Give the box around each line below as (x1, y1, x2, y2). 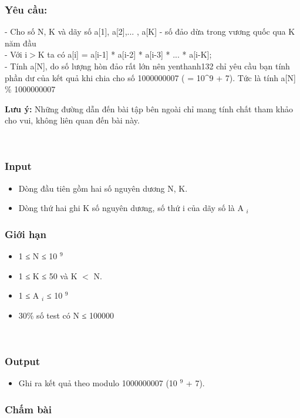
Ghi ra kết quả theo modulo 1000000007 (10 (18, 377, 177, 389)
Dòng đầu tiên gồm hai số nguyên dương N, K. (18, 182, 188, 194)
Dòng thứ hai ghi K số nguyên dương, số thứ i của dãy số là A (18, 202, 244, 214)
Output (5, 354, 41, 369)
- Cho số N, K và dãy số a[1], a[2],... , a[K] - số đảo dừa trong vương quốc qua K (5, 25, 295, 38)
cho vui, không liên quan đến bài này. (5, 114, 140, 126)
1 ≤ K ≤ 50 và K (18, 269, 77, 282)
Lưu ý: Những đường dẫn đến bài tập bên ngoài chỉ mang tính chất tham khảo (5, 102, 293, 115)
